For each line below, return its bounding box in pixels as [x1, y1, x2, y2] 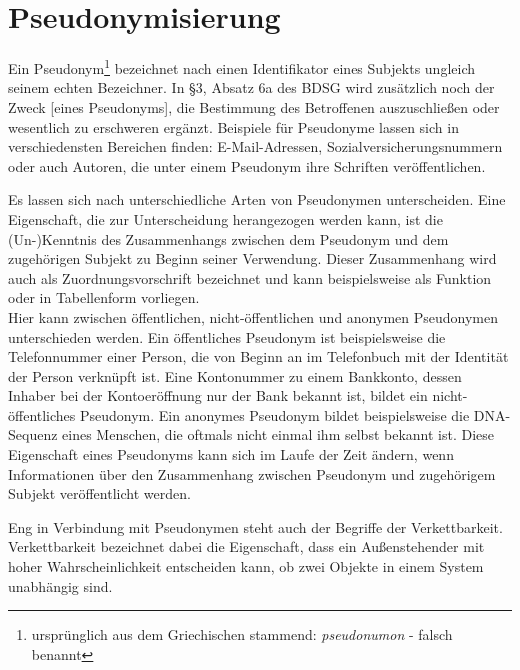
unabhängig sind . [8, 575, 113, 596]
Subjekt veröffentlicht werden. [8, 483, 191, 504]
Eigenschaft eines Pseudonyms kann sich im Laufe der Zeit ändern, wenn [8, 444, 454, 465]
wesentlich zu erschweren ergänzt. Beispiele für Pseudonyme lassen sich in [8, 116, 459, 137]
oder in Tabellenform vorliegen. [8, 287, 200, 308]
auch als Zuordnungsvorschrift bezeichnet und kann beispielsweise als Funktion [8, 267, 492, 288]
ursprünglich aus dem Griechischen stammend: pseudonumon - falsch [31, 624, 453, 645]
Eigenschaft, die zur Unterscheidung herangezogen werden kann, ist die [8, 208, 443, 229]
